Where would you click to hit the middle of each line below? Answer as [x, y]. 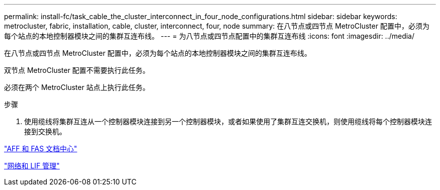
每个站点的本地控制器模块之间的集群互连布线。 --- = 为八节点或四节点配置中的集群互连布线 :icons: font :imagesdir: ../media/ [209, 36]
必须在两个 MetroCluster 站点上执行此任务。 [77, 87]
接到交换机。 [45, 131]
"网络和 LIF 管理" [32, 166]
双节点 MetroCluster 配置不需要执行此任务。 [77, 70]
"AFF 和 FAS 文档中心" [41, 149]
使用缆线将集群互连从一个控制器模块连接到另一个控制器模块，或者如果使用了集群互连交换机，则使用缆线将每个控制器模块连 [228, 121]
